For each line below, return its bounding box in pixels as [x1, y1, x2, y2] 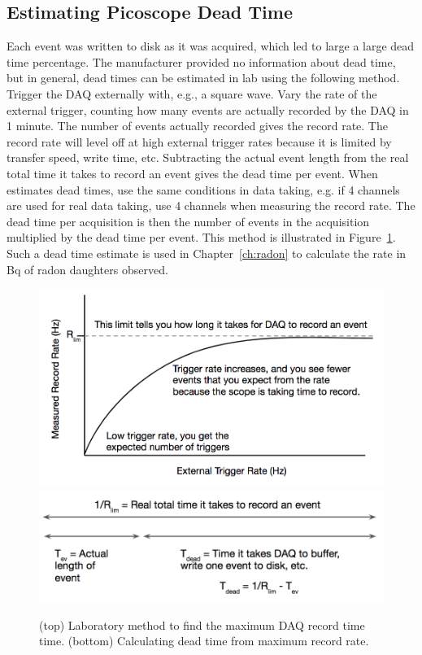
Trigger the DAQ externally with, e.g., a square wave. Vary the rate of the [7, 85, 377, 102]
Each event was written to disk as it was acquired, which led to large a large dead [7, 37, 415, 55]
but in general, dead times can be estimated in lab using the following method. [7, 69, 400, 86]
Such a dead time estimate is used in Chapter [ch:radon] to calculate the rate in [7, 244, 407, 261]
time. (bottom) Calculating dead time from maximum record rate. [39, 632, 369, 649]
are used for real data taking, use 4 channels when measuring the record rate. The [7, 197, 415, 214]
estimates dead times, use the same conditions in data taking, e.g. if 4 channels [7, 181, 400, 198]
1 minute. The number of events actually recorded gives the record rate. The [7, 117, 388, 134]
